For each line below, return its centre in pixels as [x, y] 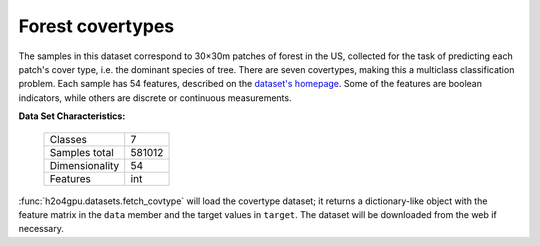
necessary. [41, 229]
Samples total [81, 152]
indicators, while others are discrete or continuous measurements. [155, 97]
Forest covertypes [96, 26]
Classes [68, 139]
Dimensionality [84, 165]
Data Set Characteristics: [72, 116]
